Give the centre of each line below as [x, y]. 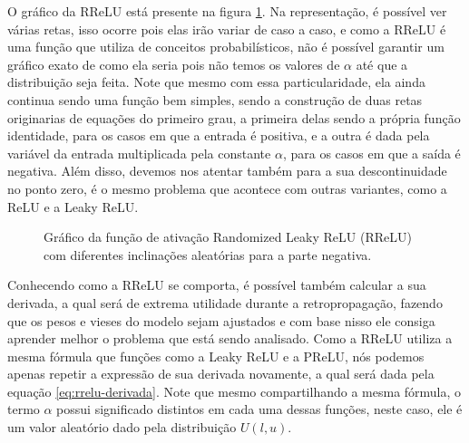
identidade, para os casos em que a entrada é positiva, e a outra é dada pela [219, 135]
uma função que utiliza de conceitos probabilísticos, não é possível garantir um [226, 47]
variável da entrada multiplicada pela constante [139, 153]
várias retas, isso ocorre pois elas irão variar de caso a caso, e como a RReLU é [227, 29]
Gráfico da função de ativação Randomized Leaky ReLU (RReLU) [228, 237]
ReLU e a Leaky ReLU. [73, 206]
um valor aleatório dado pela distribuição [122, 427]
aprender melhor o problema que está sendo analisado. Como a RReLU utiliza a [230, 338]
